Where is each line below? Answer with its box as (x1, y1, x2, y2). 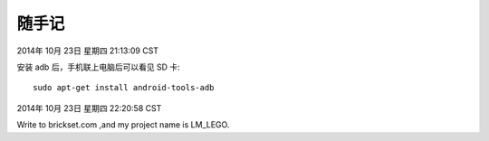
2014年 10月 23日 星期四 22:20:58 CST (16, 102, 162, 113)
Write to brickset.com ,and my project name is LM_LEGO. (16, 119, 230, 130)
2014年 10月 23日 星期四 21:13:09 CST (16, 45, 158, 56)
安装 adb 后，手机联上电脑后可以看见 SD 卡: (16, 61, 180, 72)
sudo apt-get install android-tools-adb (33, 82, 215, 93)
